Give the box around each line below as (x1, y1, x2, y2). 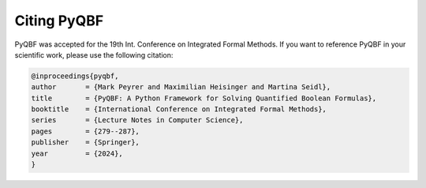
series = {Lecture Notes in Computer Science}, (31, 115, 244, 125)
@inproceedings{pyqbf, (31, 71, 119, 81)
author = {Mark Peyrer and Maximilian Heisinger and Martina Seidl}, (31, 83, 331, 92)
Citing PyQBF (14, 12, 104, 29)
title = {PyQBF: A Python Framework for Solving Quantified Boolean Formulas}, (31, 93, 377, 103)
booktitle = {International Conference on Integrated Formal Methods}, (31, 105, 327, 114)
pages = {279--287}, (31, 126, 140, 136)
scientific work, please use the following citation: (14, 50, 174, 59)
